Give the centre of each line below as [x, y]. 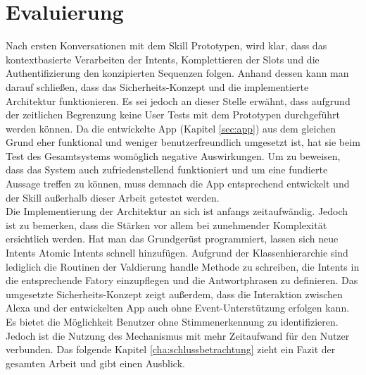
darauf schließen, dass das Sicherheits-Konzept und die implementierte [157, 86]
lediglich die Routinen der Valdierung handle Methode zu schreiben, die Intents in [183, 266]
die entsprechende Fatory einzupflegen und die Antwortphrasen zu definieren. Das [182, 280]
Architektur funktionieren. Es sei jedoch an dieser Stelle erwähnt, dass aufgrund [178, 100]
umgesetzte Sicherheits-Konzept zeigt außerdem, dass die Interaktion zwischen [174, 294]
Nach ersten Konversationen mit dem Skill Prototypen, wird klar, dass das [166, 45]
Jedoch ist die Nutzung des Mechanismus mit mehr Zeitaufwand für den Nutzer [178, 335]
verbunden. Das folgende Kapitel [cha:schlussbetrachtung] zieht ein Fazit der [171, 349]
